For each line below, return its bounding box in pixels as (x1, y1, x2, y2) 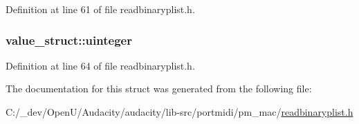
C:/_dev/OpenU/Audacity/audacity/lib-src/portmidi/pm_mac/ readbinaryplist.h (6, 105, 353, 118)
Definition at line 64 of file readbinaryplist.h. (6, 58, 195, 72)
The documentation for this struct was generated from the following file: (6, 81, 312, 96)
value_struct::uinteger (6, 31, 132, 48)
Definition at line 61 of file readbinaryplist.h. (6, 2, 195, 16)
